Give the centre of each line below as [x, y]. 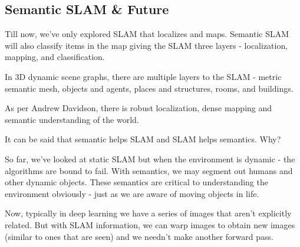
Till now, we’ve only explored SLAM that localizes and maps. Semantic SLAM [147, 34]
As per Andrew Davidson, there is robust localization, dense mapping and [139, 108]
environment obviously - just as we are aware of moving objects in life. [132, 193]
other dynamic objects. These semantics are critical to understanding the [136, 182]
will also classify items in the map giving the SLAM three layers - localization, [146, 45]
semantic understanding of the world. [72, 119]
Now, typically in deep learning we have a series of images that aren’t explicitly [148, 213]
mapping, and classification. [55, 57]
